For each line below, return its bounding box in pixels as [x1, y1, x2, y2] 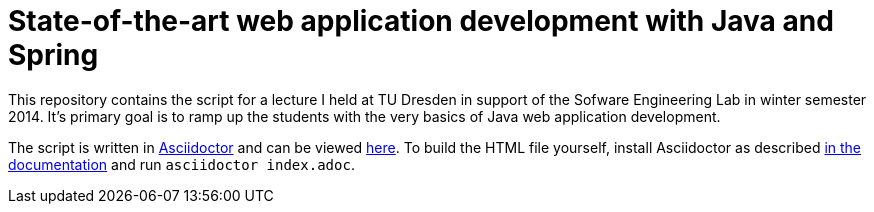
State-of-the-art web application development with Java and [8, 4, 834, 38]
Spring [8, 38, 99, 72]
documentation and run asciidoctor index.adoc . [8, 155, 355, 173]
